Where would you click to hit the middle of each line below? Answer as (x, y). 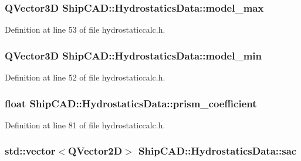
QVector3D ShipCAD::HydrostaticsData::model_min (133, 55)
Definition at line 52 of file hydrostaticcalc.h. (85, 77)
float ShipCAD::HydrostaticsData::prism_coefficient (131, 103)
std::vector (30, 151)
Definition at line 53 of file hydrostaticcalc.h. (85, 29)
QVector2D (95, 151)
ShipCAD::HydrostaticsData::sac (218, 151)
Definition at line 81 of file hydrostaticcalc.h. (85, 125)
